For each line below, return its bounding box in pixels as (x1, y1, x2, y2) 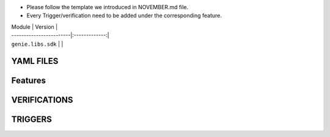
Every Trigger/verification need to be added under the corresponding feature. (26, 12, 222, 19)
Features (11, 76, 46, 86)
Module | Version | (11, 23, 58, 30)
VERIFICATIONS (11, 95, 73, 105)
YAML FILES (11, 56, 59, 66)
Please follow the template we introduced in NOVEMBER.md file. (26, 4, 189, 10)
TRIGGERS (11, 114, 52, 125)
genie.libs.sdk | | (11, 40, 64, 47)
